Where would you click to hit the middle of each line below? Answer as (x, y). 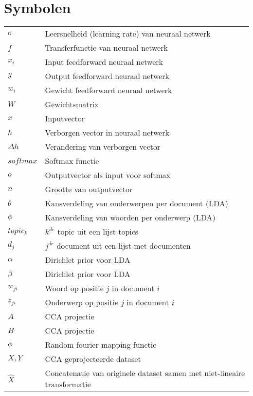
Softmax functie (72, 161)
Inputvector (65, 119)
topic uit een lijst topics (98, 232)
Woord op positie (74, 288)
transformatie (68, 384)
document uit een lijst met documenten (124, 246)
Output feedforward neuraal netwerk (107, 76)
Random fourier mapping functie (101, 345)
